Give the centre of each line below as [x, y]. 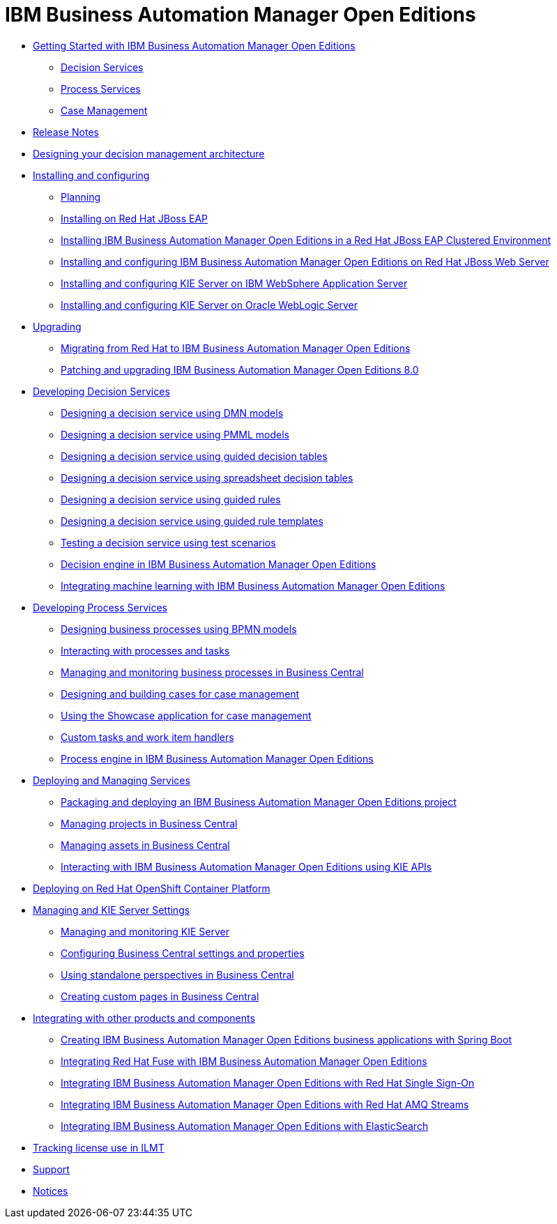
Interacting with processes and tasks [145, 650]
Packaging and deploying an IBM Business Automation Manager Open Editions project [259, 802]
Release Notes [66, 132]
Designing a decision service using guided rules [171, 499]
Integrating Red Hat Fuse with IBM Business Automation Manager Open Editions [244, 1061]
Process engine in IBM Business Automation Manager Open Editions [217, 758]
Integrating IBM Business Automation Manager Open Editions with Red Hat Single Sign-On [268, 1083]
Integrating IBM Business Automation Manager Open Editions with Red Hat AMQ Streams [265, 1104]
